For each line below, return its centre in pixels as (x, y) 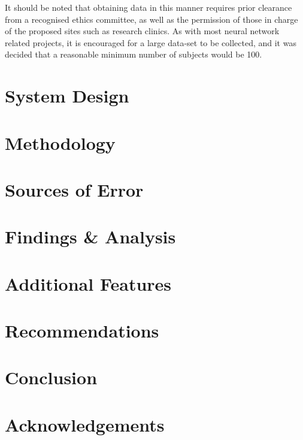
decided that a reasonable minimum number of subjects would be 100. (134, 54)
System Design (67, 96)
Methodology (60, 142)
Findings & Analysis (90, 236)
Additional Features (88, 283)
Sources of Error (74, 189)
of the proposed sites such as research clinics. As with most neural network (142, 31)
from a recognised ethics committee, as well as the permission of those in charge (151, 19)
